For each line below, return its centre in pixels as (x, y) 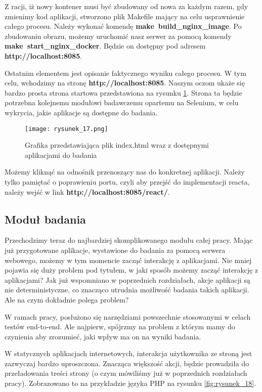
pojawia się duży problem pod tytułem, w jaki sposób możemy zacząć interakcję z (132, 270)
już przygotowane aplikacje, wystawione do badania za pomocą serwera (115, 250)
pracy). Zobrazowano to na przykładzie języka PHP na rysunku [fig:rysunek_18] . (130, 383)
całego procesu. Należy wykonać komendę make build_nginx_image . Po (123, 26)
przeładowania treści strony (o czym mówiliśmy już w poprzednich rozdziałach (126, 373)
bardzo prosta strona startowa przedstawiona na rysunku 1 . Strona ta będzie (123, 92)
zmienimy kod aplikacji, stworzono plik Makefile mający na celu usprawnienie (125, 16)
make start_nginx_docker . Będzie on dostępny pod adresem (105, 46)
